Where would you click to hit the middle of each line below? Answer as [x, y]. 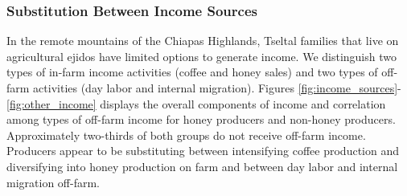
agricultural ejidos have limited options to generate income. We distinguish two [201, 56]
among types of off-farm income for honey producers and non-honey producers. [201, 119]
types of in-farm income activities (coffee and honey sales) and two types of [192, 72]
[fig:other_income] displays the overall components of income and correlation [196, 103]
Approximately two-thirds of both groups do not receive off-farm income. [186, 135]
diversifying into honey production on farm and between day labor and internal [202, 166]
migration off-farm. [53, 182]
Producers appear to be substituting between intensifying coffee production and [203, 151]
